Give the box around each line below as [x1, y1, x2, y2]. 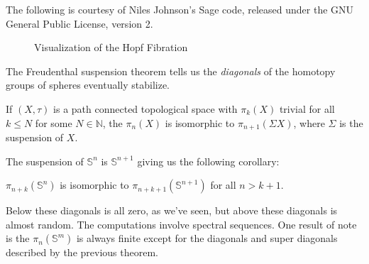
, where [293, 115, 325, 130]
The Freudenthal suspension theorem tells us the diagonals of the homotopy [6, 63, 336, 78]
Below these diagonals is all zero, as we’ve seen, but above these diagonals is [6, 203, 338, 218]
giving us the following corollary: [137, 153, 280, 168]
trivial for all [279, 101, 335, 116]
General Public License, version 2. [6, 16, 153, 31]
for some [35, 115, 72, 130]
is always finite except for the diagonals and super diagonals [76, 231, 338, 246]
